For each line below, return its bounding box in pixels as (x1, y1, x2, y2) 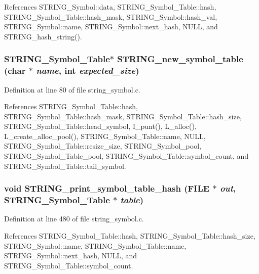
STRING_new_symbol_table (117, 53, 243, 65)
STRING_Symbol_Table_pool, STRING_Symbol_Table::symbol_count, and (4, 151, 249, 161)
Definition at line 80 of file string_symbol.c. (4, 84, 140, 95)
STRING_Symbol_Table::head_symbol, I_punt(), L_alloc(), (4, 121, 197, 131)
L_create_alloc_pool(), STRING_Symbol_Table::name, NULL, (4, 130, 206, 141)
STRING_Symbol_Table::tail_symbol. (4, 160, 126, 171)
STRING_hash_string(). (4, 31, 82, 41)
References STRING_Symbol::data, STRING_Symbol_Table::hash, (4, 2, 216, 12)
